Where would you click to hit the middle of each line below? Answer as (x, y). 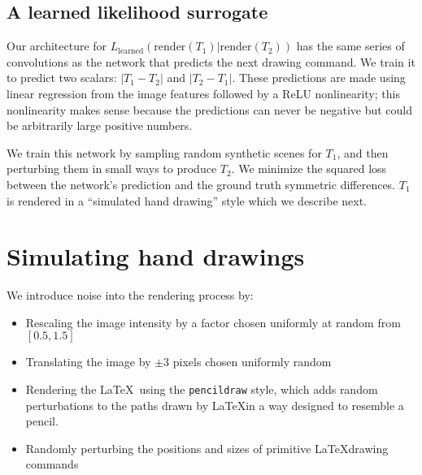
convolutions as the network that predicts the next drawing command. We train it (211, 61)
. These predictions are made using (319, 78)
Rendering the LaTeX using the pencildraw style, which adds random (202, 389)
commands (52, 464)
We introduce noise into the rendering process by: (130, 295)
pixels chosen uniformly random (252, 362)
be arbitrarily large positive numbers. (100, 125)
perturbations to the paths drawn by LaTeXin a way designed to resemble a (215, 405)
